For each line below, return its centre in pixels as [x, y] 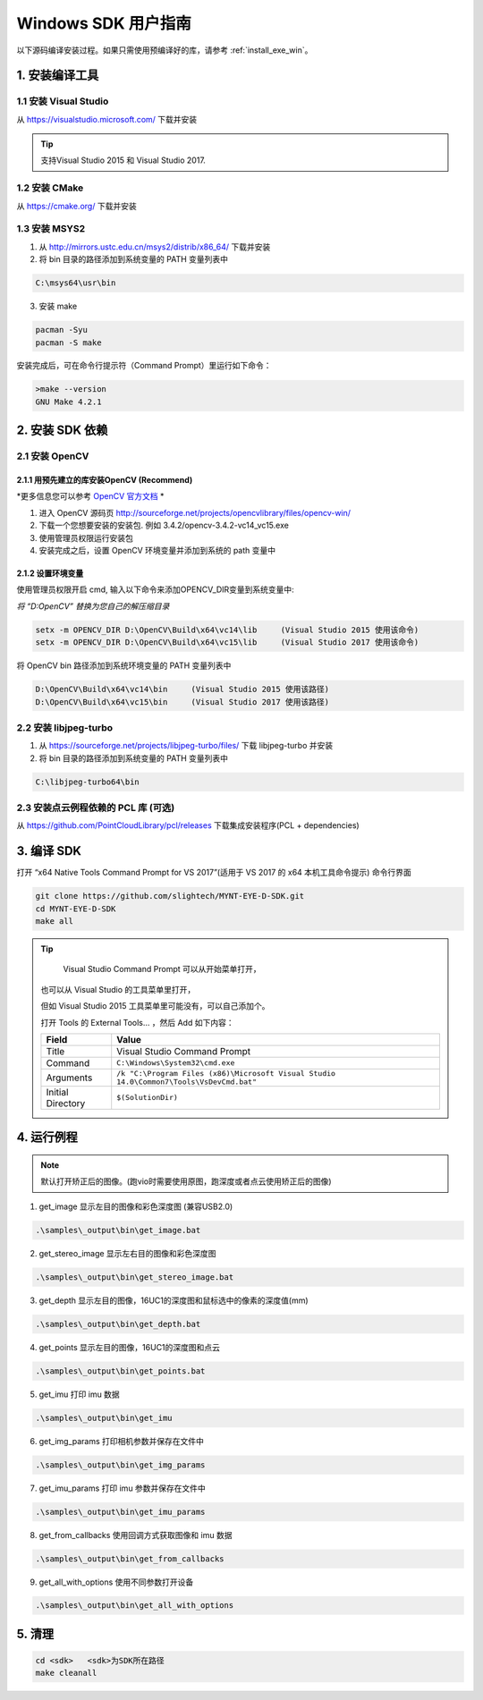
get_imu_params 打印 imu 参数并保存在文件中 [122, 1488]
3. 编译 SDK [49, 851]
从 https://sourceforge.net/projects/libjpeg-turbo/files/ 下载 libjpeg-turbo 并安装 [186, 746]
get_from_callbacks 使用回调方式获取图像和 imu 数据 [136, 1535]
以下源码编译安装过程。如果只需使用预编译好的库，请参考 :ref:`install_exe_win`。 [165, 50]
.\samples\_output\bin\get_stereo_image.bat [135, 1277]
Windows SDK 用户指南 [104, 23]
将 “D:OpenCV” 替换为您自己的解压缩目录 [93, 606]
